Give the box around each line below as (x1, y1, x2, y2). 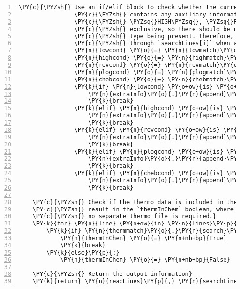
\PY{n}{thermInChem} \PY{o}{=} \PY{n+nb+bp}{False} (60, 256, 230, 263)
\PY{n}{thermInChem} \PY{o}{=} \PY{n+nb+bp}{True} (60, 235, 227, 241)
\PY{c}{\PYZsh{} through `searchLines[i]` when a (74, 40, 238, 47)
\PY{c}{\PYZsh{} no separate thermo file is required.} (32, 213, 217, 220)
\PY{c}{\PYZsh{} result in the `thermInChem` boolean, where (32, 206, 234, 213)
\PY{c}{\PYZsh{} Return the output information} (32, 271, 192, 278)
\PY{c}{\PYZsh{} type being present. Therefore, (74, 32, 234, 40)
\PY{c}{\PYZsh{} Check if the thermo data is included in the (32, 198, 238, 206)
